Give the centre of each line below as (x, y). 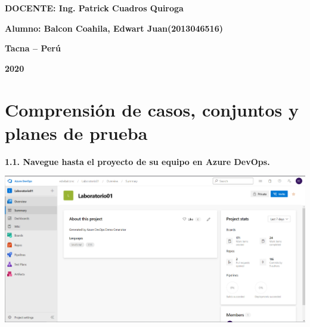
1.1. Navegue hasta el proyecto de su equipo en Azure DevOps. (137, 161)
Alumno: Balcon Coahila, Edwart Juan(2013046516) (114, 28)
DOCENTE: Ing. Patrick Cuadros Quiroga (94, 8)
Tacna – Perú (33, 48)
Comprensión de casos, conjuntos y (152, 109)
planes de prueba (76, 132)
